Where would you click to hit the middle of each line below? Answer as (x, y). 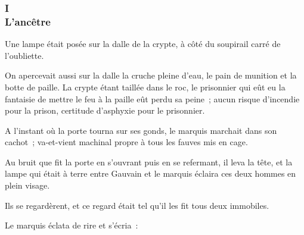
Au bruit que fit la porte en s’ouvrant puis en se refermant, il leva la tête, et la (149, 162)
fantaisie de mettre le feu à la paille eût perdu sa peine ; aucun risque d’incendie (152, 98)
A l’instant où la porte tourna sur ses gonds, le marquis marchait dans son (141, 130)
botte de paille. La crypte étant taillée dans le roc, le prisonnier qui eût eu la (145, 87)
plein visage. (27, 185)
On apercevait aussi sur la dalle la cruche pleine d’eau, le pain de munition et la (151, 75)
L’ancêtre (28, 21)
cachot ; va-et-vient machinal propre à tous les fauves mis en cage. (126, 142)
